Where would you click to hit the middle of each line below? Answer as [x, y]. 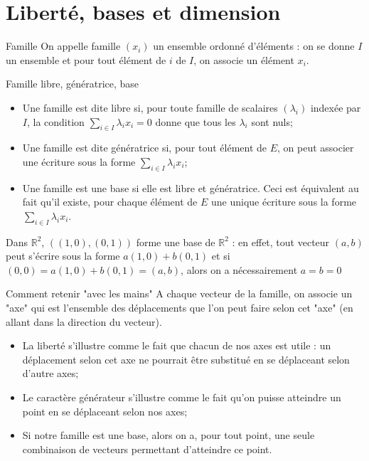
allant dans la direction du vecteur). [84, 321]
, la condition [55, 121]
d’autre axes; [50, 373]
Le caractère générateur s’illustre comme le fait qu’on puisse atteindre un [182, 397]
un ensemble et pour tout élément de [86, 59]
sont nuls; [272, 121]
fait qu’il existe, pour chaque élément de [110, 202]
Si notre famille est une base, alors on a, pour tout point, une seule [169, 435]
